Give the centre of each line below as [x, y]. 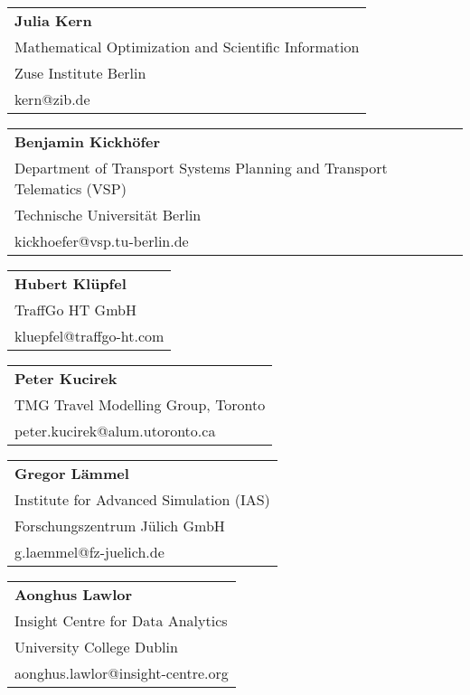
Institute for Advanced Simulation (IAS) [142, 499]
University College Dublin [96, 647]
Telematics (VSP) [70, 188]
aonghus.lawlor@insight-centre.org [122, 673]
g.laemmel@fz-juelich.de [89, 552]
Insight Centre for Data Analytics [121, 620]
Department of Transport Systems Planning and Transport [201, 168]
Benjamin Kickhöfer [88, 141]
